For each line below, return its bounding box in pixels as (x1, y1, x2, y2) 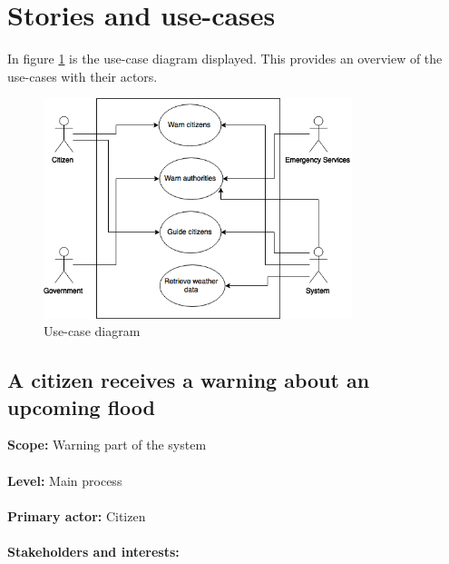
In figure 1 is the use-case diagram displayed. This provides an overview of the (7, 49, 443, 68)
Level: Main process (7, 470, 122, 490)
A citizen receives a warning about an (7, 366, 370, 394)
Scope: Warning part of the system (7, 435, 207, 454)
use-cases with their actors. (7, 66, 158, 85)
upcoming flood (7, 392, 156, 421)
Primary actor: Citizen (7, 506, 146, 525)
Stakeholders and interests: (7, 541, 180, 560)
